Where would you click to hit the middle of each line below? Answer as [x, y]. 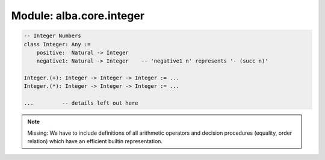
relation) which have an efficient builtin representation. [95, 141]
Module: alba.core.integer [78, 16]
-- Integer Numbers [52, 36]
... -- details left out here [81, 103]
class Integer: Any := [57, 44]
